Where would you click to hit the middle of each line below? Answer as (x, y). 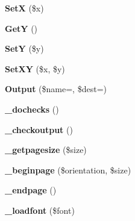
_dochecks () (32, 109)
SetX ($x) (24, 8)
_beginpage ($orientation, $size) (68, 170)
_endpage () (31, 190)
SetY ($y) (24, 48)
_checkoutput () (39, 129)
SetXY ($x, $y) (35, 68)
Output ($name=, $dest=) (56, 89)
